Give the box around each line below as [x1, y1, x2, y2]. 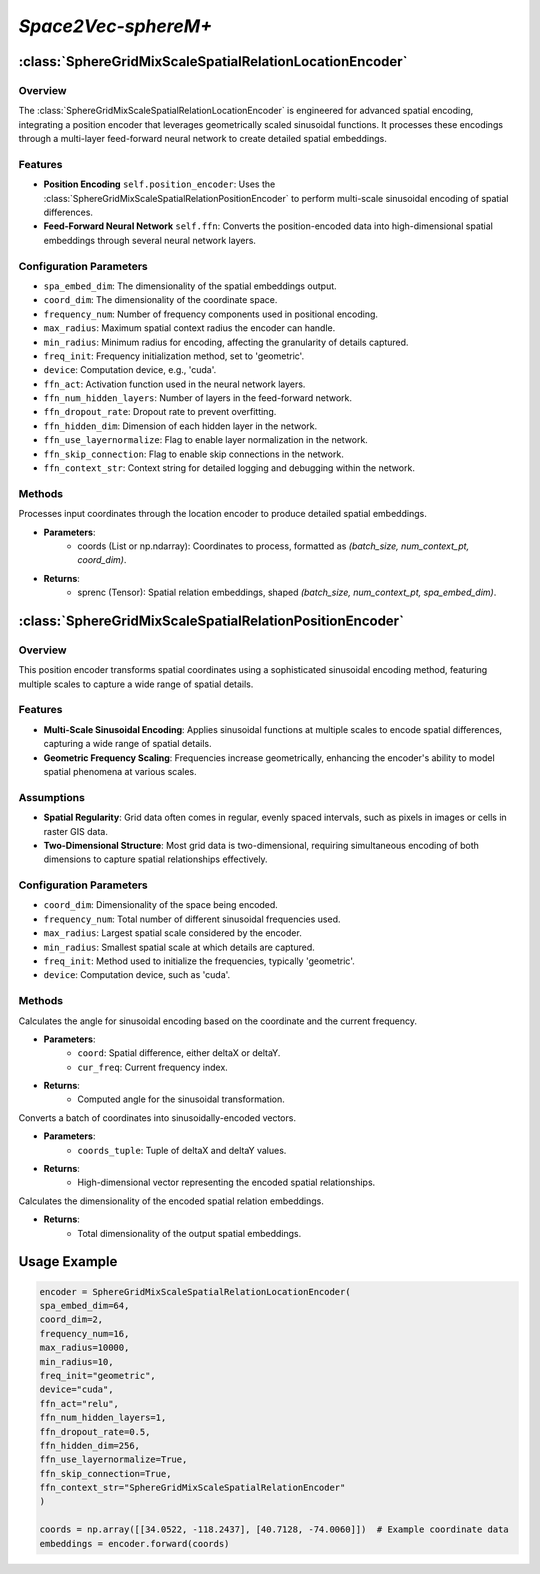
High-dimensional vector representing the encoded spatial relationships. [77, 1176, 376, 1189]
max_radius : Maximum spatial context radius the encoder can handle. [43, 322, 336, 334]
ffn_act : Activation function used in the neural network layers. [43, 378, 306, 390]
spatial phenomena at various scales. [43, 765, 197, 777]
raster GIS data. [43, 825, 109, 837]
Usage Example [18, 1253, 118, 1270]
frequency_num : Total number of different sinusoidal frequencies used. [43, 913, 341, 925]
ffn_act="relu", [39, 1398, 120, 1409]
